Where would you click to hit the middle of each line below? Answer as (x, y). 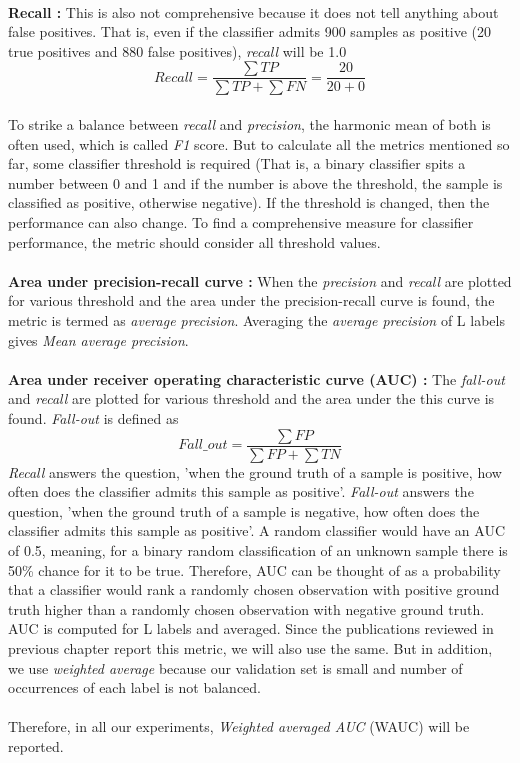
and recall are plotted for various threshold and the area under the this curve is (251, 398)
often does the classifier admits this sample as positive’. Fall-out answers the (241, 491)
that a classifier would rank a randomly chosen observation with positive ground (254, 589)
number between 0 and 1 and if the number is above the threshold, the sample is (255, 182)
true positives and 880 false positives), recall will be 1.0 (177, 50)
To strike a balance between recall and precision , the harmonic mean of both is (249, 124)
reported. (36, 745)
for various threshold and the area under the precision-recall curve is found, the (251, 300)
